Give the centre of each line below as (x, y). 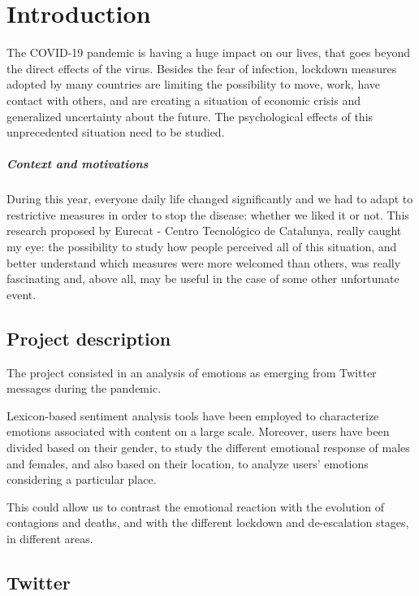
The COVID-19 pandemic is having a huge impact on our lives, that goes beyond (209, 52)
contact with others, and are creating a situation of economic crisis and (184, 100)
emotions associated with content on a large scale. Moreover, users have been (198, 431)
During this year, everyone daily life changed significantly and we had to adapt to (210, 199)
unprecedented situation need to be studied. (116, 132)
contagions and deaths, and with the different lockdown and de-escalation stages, (208, 522)
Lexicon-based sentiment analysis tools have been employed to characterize (193, 415)
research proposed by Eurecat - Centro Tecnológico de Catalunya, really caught (204, 231)
